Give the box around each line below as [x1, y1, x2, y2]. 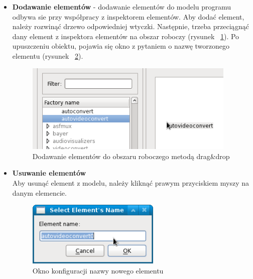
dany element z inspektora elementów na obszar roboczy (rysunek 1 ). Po [12, 31, 239, 41]
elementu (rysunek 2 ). [12, 50, 83, 61]
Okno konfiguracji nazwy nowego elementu [32, 265, 164, 275]
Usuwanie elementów [12, 168, 86, 178]
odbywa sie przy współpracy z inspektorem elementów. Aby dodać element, [12, 11, 244, 22]
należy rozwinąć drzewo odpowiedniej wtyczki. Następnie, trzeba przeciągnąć [12, 21, 249, 32]
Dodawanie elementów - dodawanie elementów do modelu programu [12, 2, 231, 12]
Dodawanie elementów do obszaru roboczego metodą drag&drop [32, 151, 230, 161]
